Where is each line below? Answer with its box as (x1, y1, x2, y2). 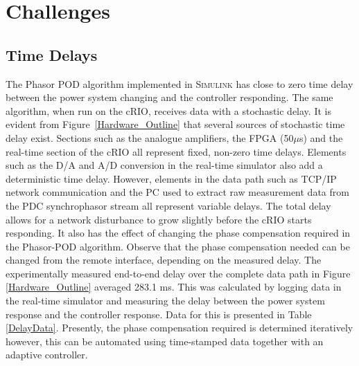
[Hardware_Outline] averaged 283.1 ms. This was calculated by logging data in (6, 280, 342, 294)
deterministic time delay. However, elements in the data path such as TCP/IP (6, 171, 337, 185)
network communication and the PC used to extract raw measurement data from (6, 185, 349, 199)
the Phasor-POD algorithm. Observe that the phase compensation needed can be (6, 239, 350, 253)
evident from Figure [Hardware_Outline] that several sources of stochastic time (6, 117, 345, 131)
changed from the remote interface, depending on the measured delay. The (6, 253, 322, 267)
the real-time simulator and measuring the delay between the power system (6, 293, 325, 308)
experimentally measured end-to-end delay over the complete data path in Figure (6, 266, 351, 280)
